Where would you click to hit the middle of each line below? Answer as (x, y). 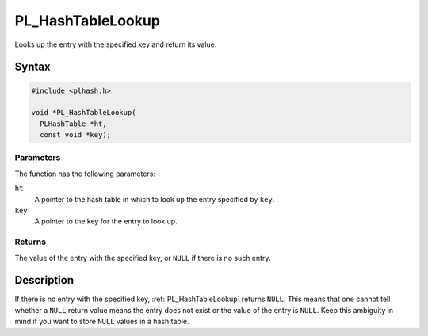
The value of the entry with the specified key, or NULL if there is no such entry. (143, 258)
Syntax (32, 67)
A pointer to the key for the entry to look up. (106, 221)
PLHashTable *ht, (73, 124)
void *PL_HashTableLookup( (84, 113)
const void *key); (75, 135)
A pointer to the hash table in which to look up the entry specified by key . (155, 199)
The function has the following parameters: (85, 174)
